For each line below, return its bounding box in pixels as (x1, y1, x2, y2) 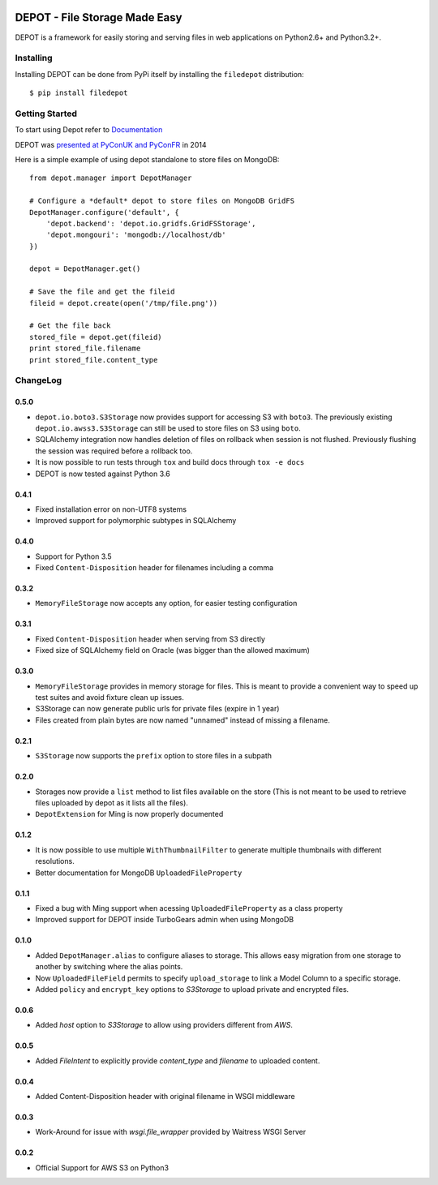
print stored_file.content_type (29, 355, 158, 364)
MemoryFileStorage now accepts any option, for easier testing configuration (35, 599, 298, 608)
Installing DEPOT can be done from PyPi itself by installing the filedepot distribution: (15, 69, 304, 79)
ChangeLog (15, 375, 62, 386)
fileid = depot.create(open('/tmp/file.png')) (29, 298, 218, 307)
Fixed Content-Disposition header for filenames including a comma (35, 563, 274, 573)
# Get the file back (29, 321, 111, 330)
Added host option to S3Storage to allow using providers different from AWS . (35, 1020, 294, 1030)
